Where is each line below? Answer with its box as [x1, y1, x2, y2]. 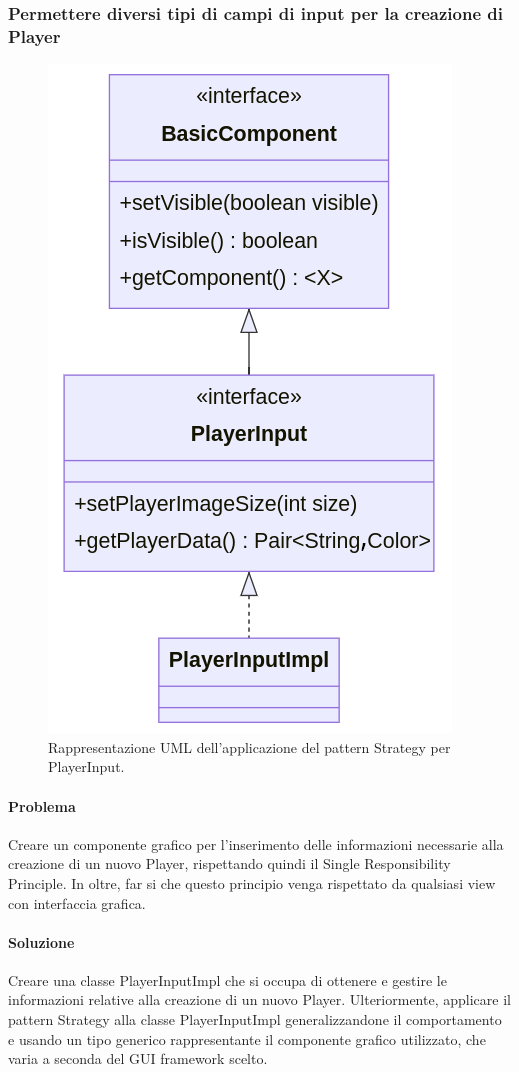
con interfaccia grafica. [8, 892, 146, 913]
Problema [8, 795, 76, 816]
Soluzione [8, 931, 75, 952]
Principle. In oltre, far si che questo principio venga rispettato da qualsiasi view [8, 872, 496, 893]
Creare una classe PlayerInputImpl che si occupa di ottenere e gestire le [8, 969, 447, 990]
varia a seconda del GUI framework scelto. [8, 1048, 268, 1069]
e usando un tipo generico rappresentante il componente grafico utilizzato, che [8, 1028, 486, 1049]
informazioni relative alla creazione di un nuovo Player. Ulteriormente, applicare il [8, 989, 511, 1010]
